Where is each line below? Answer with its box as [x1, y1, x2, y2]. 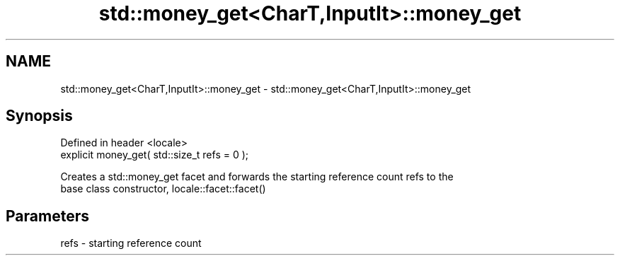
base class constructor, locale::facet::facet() [60, 182, 266, 195]
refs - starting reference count [60, 237, 202, 250]
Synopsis [6, 107, 73, 125]
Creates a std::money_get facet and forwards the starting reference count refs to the [60, 170, 454, 183]
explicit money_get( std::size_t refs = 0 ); [60, 149, 249, 161]
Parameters [6, 207, 89, 225]
